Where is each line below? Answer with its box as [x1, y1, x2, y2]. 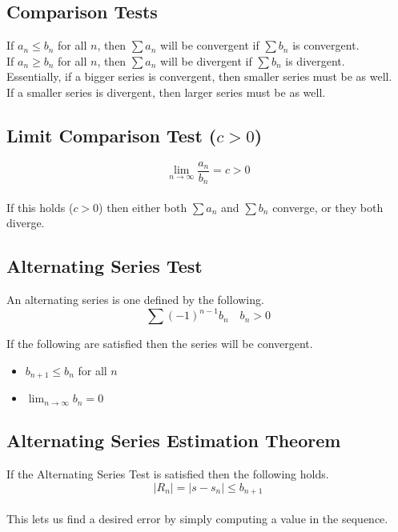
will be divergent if [160, 52, 252, 69]
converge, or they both [272, 198, 384, 215]
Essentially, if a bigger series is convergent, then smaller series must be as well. [6, 68, 392, 85]
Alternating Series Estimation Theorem [6, 428, 341, 453]
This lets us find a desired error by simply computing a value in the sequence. [6, 510, 388, 526]
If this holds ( [6, 198, 74, 215]
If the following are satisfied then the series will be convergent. [6, 335, 313, 352]
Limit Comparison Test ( [6, 122, 217, 147]
